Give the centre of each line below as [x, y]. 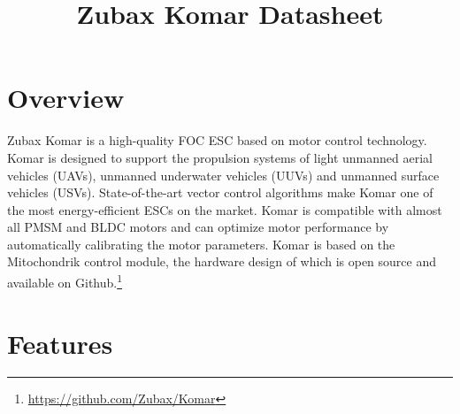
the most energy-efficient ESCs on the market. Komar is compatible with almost [225, 209]
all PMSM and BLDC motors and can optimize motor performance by [198, 227]
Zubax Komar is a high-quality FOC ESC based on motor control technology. [217, 140]
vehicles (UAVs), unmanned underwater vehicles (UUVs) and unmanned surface [223, 175]
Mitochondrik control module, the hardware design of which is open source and [222, 261]
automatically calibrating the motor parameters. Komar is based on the [201, 244]
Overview [66, 98]
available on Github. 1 [65, 281]
